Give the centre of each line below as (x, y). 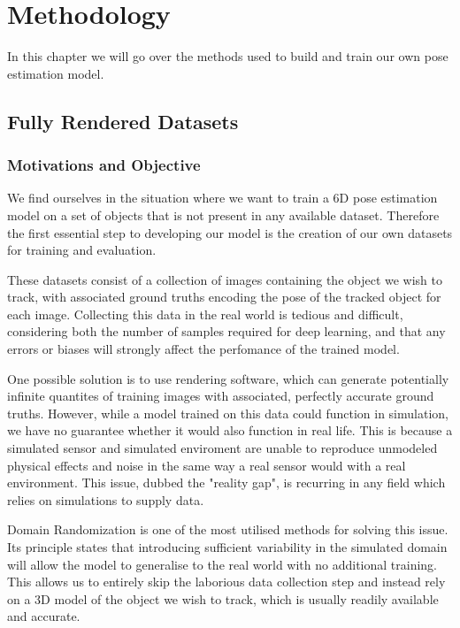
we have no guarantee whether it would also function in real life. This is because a (230, 430)
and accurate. (44, 616)
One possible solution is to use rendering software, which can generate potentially (228, 378)
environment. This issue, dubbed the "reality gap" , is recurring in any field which (226, 482)
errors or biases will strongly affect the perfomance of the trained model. (203, 349)
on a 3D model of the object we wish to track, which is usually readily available (223, 598)
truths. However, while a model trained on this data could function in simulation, (228, 413)
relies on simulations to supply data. (106, 499)
